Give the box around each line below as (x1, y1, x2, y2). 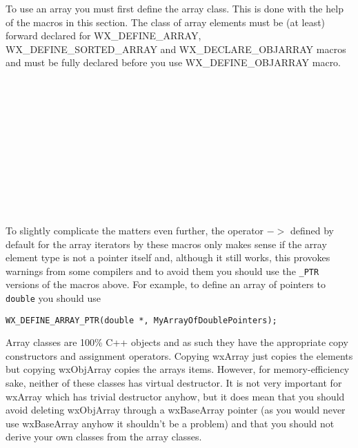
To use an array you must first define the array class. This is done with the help (6, 1, 344, 15)
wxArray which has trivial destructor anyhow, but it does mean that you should (6, 389, 345, 403)
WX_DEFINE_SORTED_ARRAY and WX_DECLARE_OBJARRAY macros (6, 41, 346, 56)
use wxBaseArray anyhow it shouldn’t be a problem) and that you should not (6, 416, 335, 430)
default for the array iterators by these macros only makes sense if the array (6, 236, 327, 251)
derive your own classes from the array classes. (6, 429, 202, 444)
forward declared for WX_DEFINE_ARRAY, (6, 28, 201, 43)
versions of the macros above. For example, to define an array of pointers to (6, 277, 326, 292)
